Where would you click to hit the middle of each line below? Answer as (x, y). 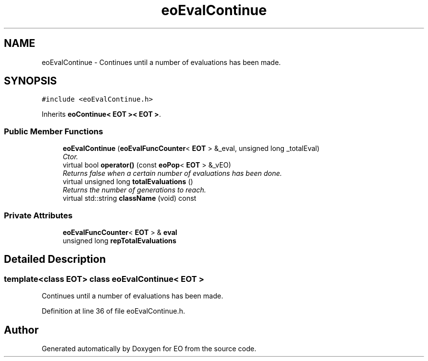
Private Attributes (38, 215)
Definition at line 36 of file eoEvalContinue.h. (113, 311)
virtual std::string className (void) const (129, 198)
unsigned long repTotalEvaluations (119, 240)
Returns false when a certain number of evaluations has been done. (172, 173)
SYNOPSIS (31, 81)
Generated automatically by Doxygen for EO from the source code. (149, 349)
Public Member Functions (53, 131)
